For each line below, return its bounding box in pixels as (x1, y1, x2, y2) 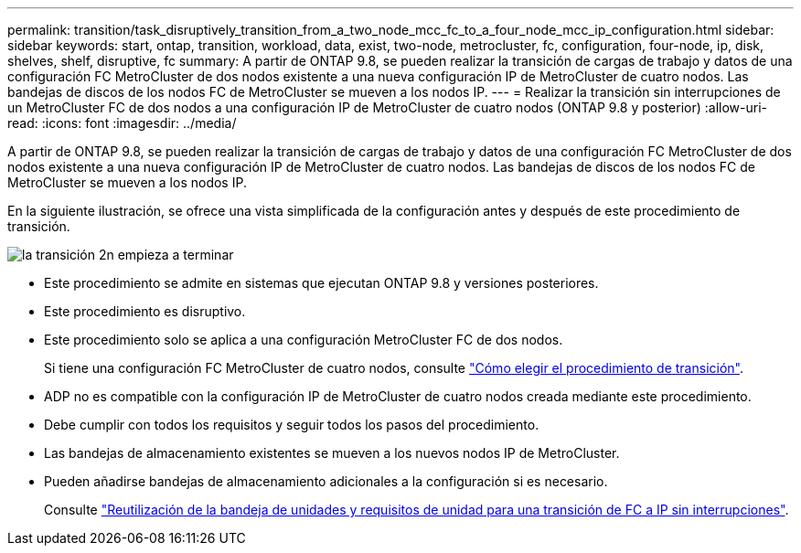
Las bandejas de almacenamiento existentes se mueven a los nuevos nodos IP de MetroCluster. (44, 445, 620, 461)
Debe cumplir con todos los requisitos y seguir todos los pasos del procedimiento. (44, 417, 539, 432)
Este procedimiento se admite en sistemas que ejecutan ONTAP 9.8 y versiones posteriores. (44, 275, 599, 291)
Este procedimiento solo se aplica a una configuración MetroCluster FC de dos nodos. (44, 332, 563, 347)
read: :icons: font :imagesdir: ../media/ (7, 115, 237, 131)
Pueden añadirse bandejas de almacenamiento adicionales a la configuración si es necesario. (44, 473, 608, 489)
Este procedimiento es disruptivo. (44, 303, 246, 319)
